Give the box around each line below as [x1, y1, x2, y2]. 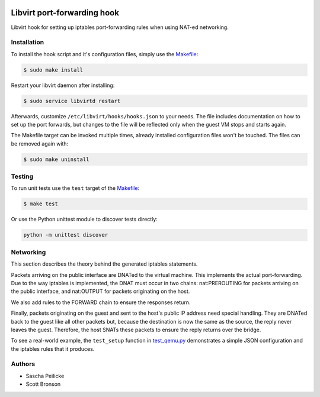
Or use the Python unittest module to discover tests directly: [11, 216, 158, 223]
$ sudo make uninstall [23, 156, 89, 163]
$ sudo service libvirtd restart [23, 98, 121, 104]
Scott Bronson [25, 380, 61, 388]
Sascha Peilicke [25, 372, 65, 379]
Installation [11, 38, 44, 47]
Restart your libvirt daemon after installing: [11, 82, 115, 89]
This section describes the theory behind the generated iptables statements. [11, 260, 198, 267]
